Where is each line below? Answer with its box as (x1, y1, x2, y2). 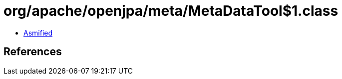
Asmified (23, 28, 53, 37)
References (3, 45, 62, 58)
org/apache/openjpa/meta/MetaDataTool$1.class (3, 2, 339, 19)
